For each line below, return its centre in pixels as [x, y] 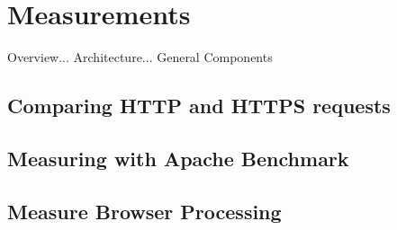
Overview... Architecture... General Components [140, 57]
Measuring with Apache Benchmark [178, 158]
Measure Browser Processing [144, 211]
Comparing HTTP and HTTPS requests [199, 106]
